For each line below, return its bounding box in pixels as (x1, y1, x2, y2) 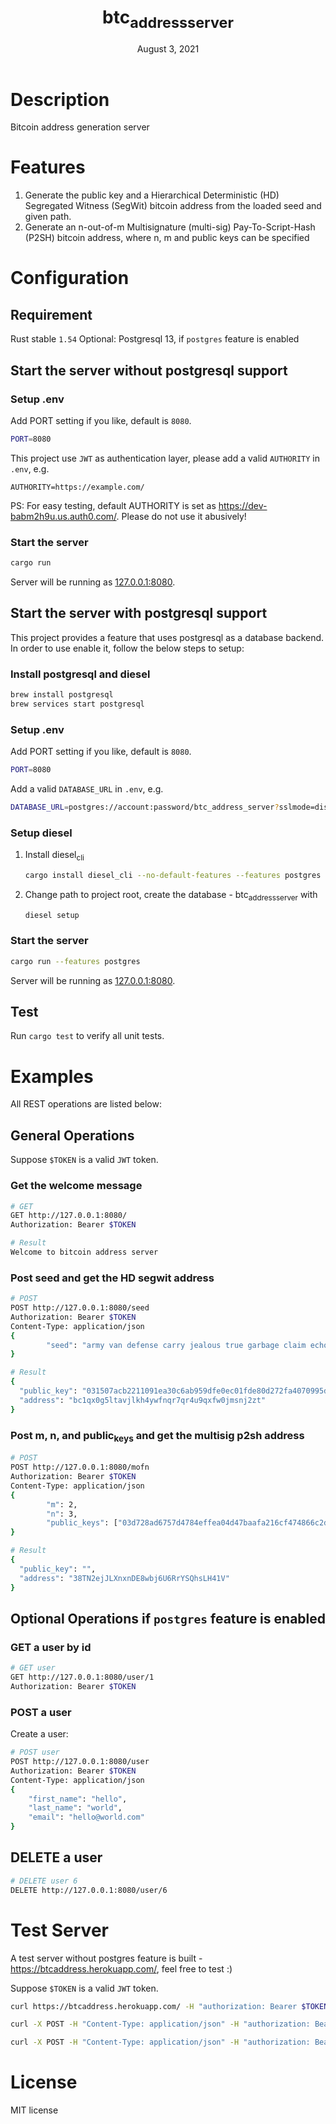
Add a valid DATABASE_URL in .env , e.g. (10, 782, 164, 795)
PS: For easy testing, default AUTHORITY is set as (10, 499, 217, 511)
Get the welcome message (10, 1179, 143, 1193)
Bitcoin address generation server (10, 121, 150, 133)
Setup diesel (10, 826, 73, 840)
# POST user (10, 1747, 60, 1758)
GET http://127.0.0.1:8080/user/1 (10, 1672, 155, 1683)
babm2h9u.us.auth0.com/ (10, 510, 117, 522)
